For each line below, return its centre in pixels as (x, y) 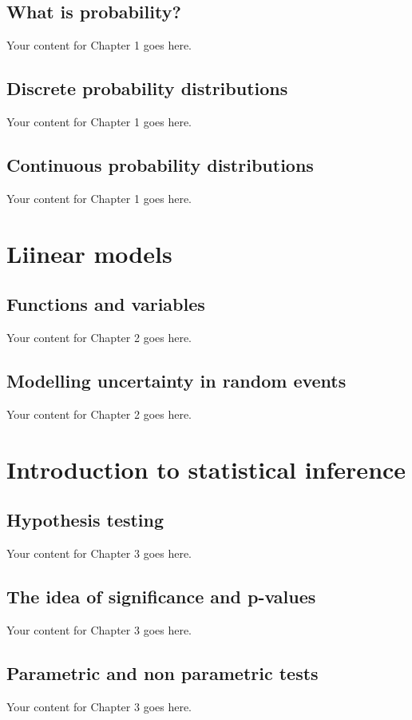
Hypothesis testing (85, 520)
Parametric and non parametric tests (162, 672)
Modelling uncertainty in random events (176, 380)
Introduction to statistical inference (206, 469)
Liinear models (89, 253)
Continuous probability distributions (160, 164)
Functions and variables (106, 304)
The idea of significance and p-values (161, 596)
